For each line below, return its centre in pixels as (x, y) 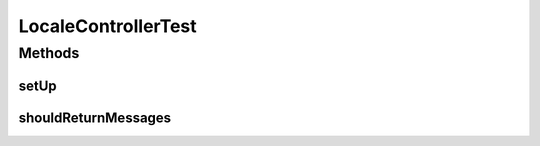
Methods (49, 53)
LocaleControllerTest (107, 26)
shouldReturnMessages (95, 117)
